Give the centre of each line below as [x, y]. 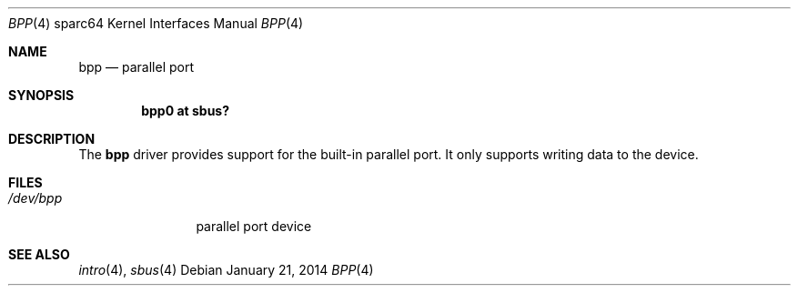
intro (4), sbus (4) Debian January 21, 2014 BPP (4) [226, 270]
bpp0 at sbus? [186, 111]
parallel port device [254, 226]
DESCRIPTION [52, 139]
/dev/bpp [35, 198]
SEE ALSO [39, 254]
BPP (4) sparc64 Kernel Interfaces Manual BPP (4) [156, 23]
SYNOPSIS [41, 95]
